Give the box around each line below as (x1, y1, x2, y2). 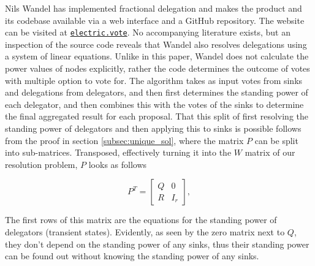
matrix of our (245, 146, 295, 159)
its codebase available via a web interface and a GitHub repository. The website (5, 13, 305, 26)
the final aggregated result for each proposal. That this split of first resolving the (5, 110, 308, 123)
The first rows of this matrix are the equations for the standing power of (5, 213, 277, 226)
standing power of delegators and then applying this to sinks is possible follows (5, 122, 302, 134)
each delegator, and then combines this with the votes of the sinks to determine (5, 97, 304, 110)
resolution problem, (5, 158, 78, 170)
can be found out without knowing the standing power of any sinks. (5, 249, 259, 262)
